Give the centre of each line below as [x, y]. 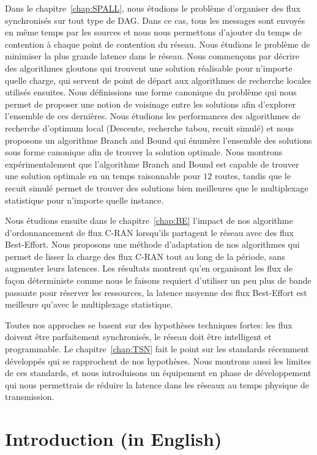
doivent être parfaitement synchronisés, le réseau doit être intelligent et [138, 337]
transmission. [30, 397]
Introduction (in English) [114, 439]
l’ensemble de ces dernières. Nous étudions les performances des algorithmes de [153, 116]
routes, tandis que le [253, 176]
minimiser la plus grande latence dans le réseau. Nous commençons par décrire [152, 56]
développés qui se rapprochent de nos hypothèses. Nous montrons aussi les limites [158, 361]
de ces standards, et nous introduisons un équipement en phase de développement [158, 373]
